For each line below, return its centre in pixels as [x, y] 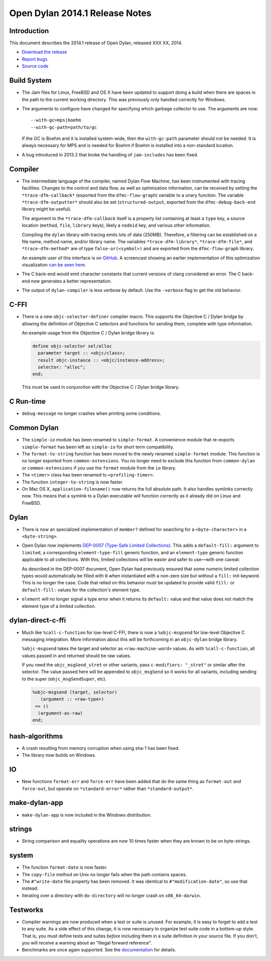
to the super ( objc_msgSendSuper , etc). [64, 679]
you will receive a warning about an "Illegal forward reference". [87, 942]
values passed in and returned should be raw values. [77, 656]
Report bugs [35, 59]
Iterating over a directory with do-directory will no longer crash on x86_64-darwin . [111, 895]
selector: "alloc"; [62, 367]
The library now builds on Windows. [59, 755]
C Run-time [28, 402]
